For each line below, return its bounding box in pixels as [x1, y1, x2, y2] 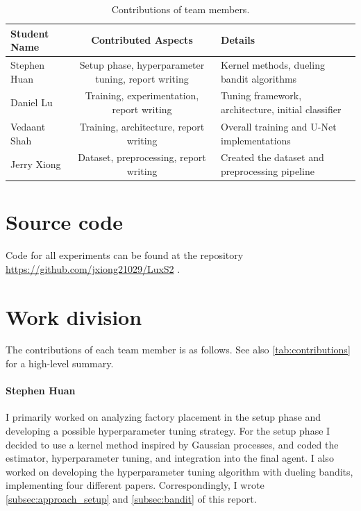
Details [221, 33, 255, 47]
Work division [6, 302, 142, 330]
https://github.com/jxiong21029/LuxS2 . [6, 261, 180, 276]
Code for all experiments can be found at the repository [6, 248, 244, 262]
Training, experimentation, [85, 88, 199, 103]
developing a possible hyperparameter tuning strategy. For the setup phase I [6, 424, 330, 438]
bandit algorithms [221, 71, 297, 85]
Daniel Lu [10, 95, 53, 110]
